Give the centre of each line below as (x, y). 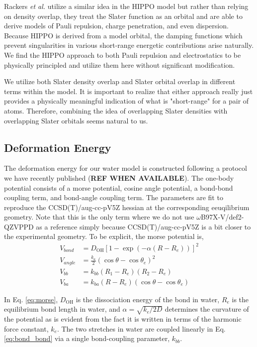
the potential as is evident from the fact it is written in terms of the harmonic (123, 319)
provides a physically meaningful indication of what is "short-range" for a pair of (127, 101)
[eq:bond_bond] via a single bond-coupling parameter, (87, 338)
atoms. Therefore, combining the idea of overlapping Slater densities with (116, 110)
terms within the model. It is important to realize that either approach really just (128, 91)
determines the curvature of (207, 309)
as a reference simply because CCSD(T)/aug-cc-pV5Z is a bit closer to (143, 226)
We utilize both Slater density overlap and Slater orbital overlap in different (120, 81)
